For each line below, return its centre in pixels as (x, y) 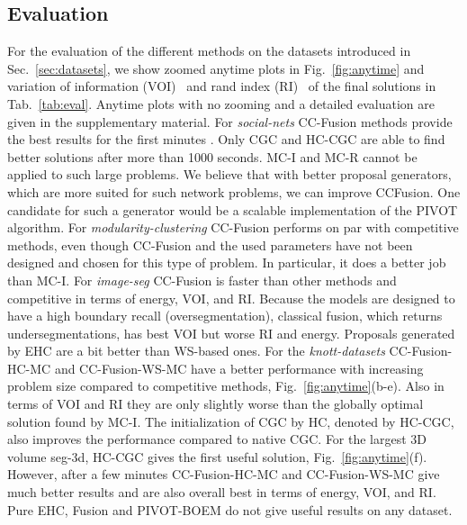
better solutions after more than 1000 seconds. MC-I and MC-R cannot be (212, 156)
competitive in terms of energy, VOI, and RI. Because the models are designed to (231, 298)
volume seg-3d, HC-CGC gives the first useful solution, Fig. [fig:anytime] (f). (217, 456)
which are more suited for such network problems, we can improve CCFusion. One (234, 191)
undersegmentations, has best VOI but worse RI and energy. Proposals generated (231, 333)
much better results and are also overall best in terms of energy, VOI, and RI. (222, 492)
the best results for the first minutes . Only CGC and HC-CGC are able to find (226, 139)
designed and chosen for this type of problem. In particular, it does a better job (227, 262)
